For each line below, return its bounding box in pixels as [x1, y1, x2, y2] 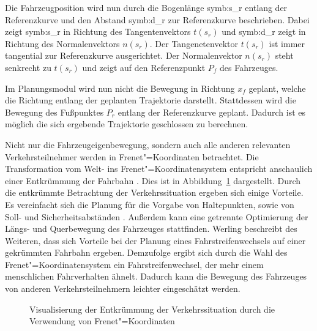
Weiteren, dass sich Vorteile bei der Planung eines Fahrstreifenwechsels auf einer [5, 234, 306, 247]
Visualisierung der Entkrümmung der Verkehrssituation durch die [29, 302, 275, 315]
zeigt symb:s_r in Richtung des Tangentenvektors [5, 25, 191, 38]
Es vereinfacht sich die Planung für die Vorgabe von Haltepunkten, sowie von [5, 198, 294, 210]
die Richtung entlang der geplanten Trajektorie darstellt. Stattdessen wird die [5, 94, 296, 106]
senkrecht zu [5, 61, 51, 73]
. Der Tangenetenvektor [149, 37, 238, 50]
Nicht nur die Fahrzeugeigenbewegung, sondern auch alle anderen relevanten [5, 138, 291, 151]
